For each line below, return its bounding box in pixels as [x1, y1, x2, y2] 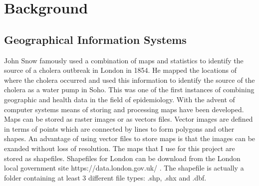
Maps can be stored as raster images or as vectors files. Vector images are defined [4, 114, 253, 124]
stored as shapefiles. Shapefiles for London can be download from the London [4, 153, 241, 163]
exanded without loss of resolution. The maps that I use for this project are [4, 143, 235, 153]
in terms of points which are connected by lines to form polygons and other [4, 123, 235, 134]
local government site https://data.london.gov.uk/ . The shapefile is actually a [4, 163, 244, 173]
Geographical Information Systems [4, 31, 187, 47]
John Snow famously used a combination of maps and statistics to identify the [4, 55, 244, 65]
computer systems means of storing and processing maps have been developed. [4, 104, 244, 114]
